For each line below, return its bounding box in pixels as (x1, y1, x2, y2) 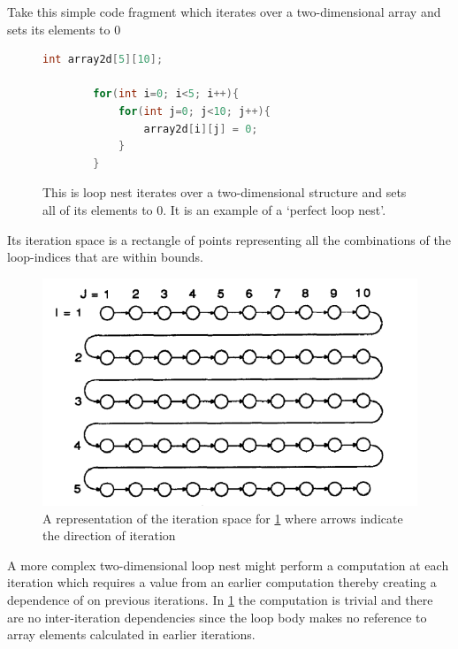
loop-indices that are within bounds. (7, 248, 203, 266)
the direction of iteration (42, 526, 176, 545)
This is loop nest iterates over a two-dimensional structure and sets (42, 183, 407, 202)
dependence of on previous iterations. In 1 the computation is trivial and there (7, 590, 433, 608)
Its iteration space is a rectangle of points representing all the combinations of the (7, 230, 451, 248)
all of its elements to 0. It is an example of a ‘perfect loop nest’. (42, 200, 386, 218)
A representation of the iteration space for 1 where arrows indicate (42, 508, 403, 527)
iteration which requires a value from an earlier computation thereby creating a (7, 573, 437, 592)
